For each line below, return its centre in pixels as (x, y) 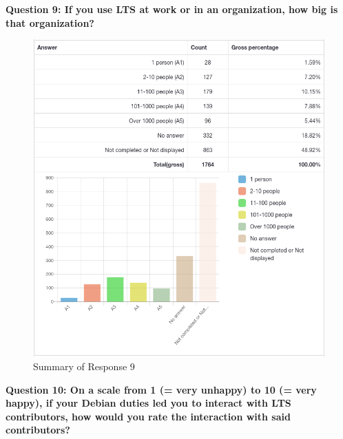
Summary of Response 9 (84, 366)
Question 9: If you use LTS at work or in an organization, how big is (172, 9)
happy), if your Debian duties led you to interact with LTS (148, 403)
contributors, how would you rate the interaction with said (148, 416)
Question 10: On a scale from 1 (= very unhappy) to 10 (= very (161, 389)
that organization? (50, 22)
